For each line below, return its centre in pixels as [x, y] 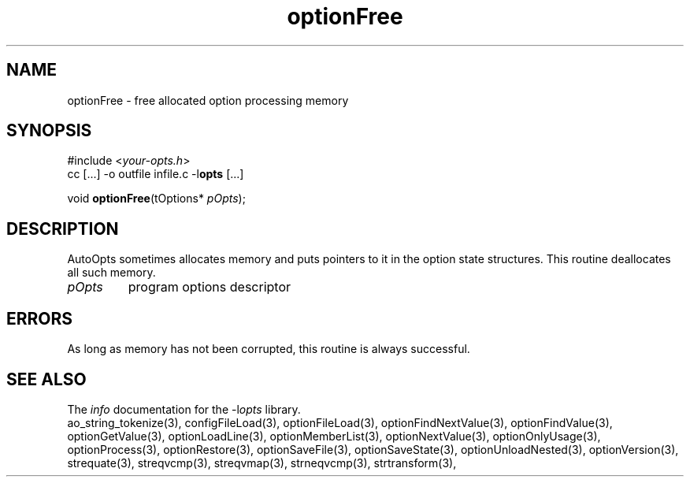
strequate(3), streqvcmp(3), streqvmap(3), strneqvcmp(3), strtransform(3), [262, 463]
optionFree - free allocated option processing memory [208, 100]
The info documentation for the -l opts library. [184, 409]
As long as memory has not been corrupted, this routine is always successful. [269, 349]
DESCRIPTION [63, 228]
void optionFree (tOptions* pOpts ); [156, 199]
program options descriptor [210, 287]
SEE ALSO [46, 379]
